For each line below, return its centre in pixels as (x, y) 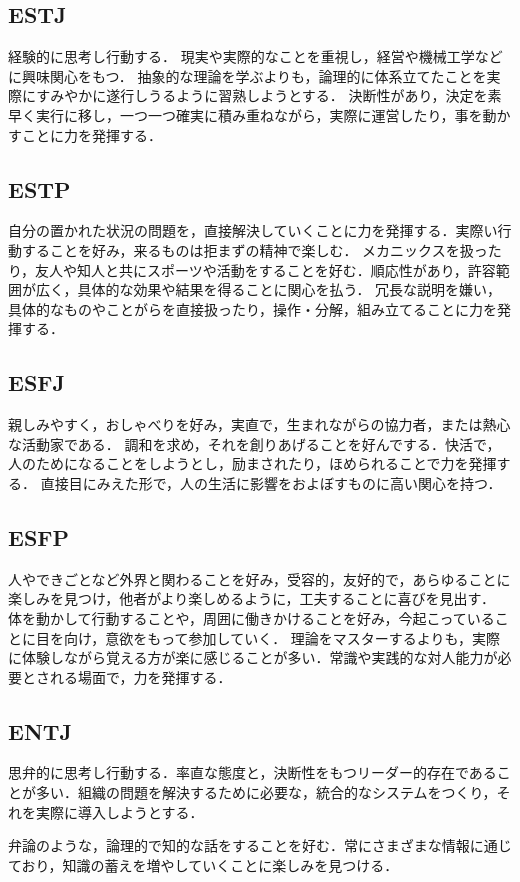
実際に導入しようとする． (119, 811)
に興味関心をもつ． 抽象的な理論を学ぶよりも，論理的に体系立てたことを (247, 75)
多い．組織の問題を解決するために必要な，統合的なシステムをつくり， (266, 792)
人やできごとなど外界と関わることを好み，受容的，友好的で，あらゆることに (259, 578)
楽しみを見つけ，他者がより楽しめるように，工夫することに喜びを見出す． (252, 598)
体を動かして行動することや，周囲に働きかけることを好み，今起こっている (251, 617)
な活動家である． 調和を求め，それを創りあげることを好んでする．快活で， (254, 443)
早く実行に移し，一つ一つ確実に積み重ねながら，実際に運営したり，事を (245, 114)
